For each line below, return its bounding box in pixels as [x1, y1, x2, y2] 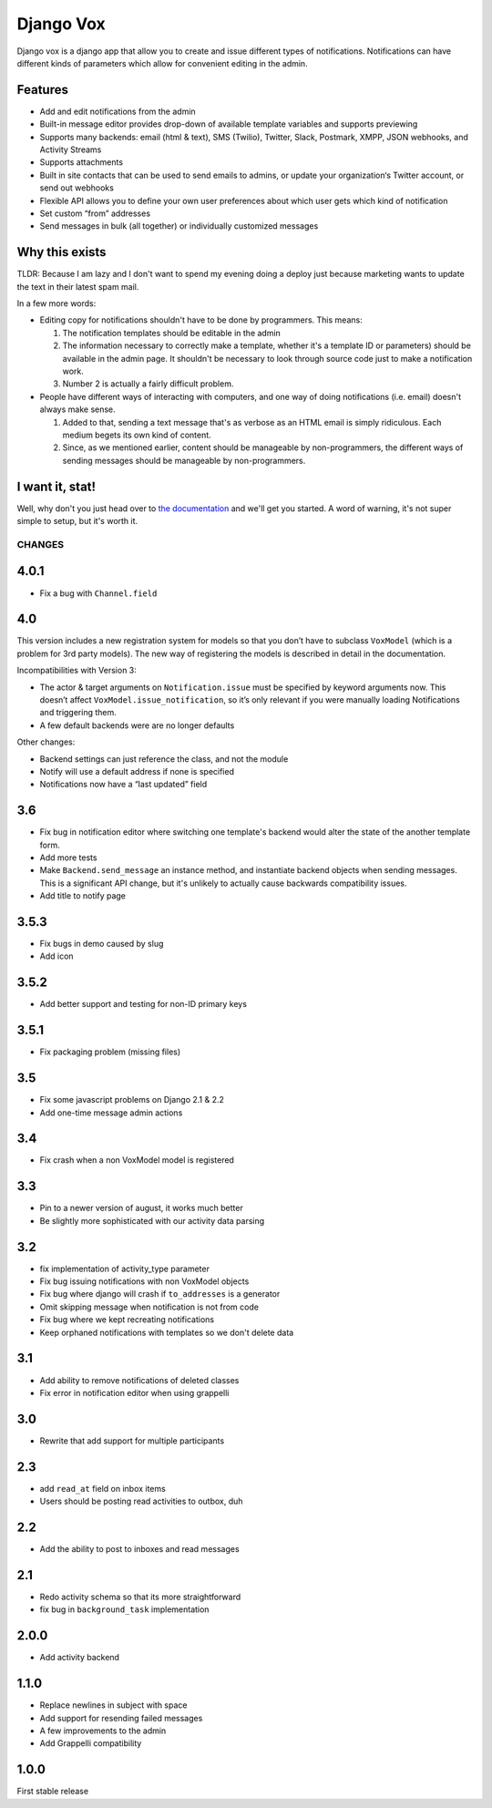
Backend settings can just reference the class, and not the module [39, 753, 289, 765]
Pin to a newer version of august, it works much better [39, 1203, 243, 1214]
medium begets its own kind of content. [62, 429, 211, 440]
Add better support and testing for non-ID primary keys [39, 999, 248, 1010]
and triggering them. [39, 707, 118, 718]
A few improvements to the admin [39, 1725, 167, 1736]
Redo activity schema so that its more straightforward [39, 1591, 241, 1602]
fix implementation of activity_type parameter [39, 1263, 210, 1274]
